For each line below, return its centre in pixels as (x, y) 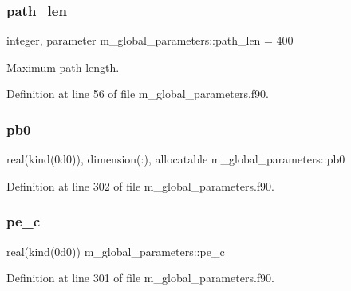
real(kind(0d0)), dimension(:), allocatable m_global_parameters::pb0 (176, 159)
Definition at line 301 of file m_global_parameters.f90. (140, 278)
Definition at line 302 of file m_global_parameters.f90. (140, 185)
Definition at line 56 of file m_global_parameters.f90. (138, 94)
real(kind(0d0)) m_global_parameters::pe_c (116, 251)
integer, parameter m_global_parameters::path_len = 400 (150, 40)
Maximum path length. (63, 67)
